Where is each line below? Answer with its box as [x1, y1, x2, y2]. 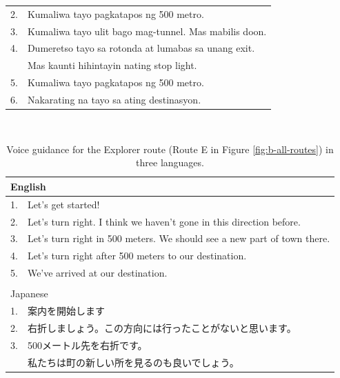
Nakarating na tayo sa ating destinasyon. [27, 92, 201, 106]
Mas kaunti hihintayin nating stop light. [27, 58, 197, 72]
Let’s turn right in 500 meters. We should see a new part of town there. [27, 231, 330, 246]
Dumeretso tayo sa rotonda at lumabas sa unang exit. [27, 41, 255, 55]
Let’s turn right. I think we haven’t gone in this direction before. [27, 214, 301, 228]
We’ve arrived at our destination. [27, 266, 168, 280]
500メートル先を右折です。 [27, 337, 148, 352]
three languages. [136, 155, 204, 170]
